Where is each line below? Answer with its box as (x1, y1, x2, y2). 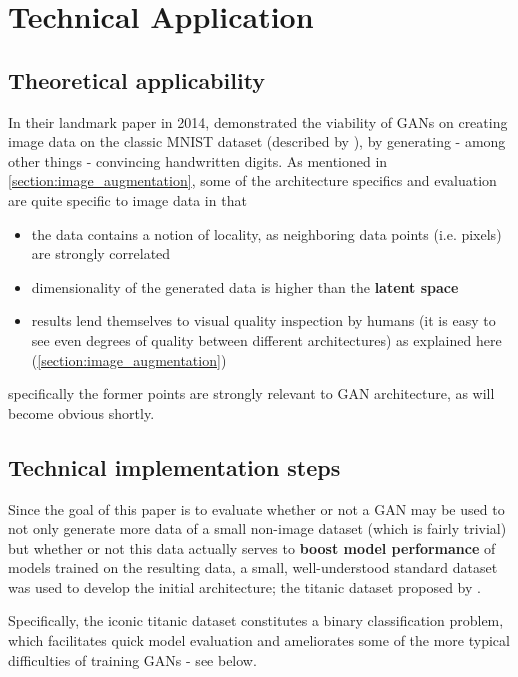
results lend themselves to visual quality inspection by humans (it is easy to (31, 310, 496, 331)
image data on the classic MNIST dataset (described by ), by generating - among (8, 131, 506, 152)
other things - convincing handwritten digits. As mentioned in (8, 150, 388, 171)
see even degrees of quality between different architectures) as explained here (31, 329, 502, 350)
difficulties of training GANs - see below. (8, 649, 257, 670)
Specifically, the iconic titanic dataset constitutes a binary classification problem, (8, 610, 504, 631)
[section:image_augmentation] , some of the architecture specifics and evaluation (8, 170, 497, 191)
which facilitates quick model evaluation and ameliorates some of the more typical (8, 630, 510, 651)
